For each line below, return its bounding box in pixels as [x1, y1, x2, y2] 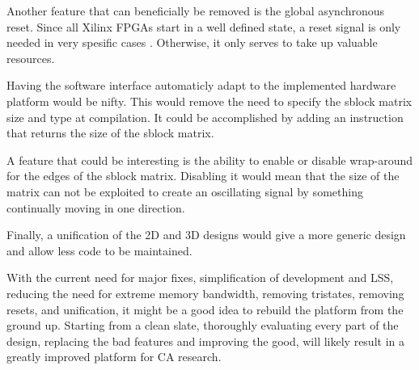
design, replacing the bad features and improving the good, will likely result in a [6, 332, 404, 349]
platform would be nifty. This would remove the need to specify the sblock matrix [6, 92, 413, 109]
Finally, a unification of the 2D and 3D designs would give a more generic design [6, 226, 406, 243]
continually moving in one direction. [6, 199, 185, 216]
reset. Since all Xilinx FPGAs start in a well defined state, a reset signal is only [6, 18, 401, 35]
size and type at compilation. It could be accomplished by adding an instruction [6, 108, 404, 125]
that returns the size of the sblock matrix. [6, 124, 214, 141]
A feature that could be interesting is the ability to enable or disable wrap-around [6, 151, 413, 168]
